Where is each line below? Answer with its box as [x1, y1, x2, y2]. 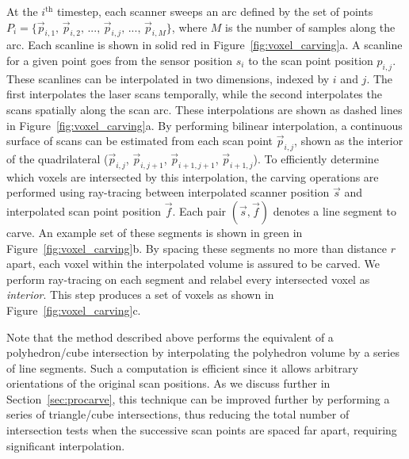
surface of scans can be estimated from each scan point [6, 132, 273, 149]
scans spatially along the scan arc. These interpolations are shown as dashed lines [6, 101, 403, 117]
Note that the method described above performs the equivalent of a [6, 328, 334, 345]
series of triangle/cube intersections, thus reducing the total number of [6, 406, 350, 423]
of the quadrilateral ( [6, 150, 109, 166]
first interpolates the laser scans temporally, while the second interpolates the [6, 86, 382, 102]
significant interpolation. [6, 437, 125, 453]
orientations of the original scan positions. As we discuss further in [6, 375, 331, 392]
